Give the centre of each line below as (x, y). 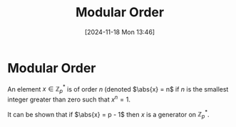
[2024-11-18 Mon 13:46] (120, 32)
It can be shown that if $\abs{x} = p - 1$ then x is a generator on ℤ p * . (108, 115)
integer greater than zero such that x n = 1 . (69, 99)
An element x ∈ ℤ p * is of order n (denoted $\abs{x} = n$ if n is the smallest (118, 89)
